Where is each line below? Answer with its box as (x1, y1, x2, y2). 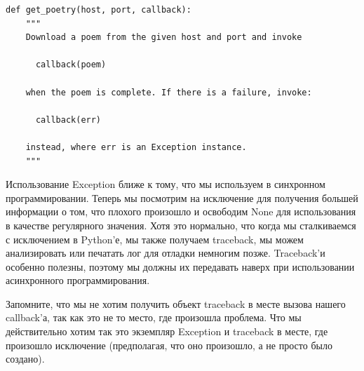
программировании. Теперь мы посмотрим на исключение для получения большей (6, 190, 358, 205)
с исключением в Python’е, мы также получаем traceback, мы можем (6, 231, 304, 246)
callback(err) (35, 114, 102, 125)
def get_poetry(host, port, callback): (6, 5, 191, 15)
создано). (6, 351, 45, 366)
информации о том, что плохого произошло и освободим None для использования (6, 204, 356, 219)
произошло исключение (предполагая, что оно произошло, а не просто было (6, 337, 332, 352)
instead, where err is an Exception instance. (25, 142, 247, 152)
